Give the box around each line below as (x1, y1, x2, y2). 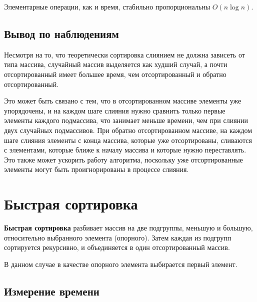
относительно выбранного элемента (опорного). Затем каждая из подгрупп (4, 232, 231, 242)
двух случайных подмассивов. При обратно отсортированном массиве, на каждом (4, 124, 252, 135)
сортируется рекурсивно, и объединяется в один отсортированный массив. (4, 242, 230, 252)
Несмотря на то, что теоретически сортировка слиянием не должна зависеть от (4, 49, 245, 59)
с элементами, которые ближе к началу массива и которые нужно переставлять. (4, 144, 246, 155)
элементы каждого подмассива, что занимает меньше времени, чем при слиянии (4, 115, 248, 125)
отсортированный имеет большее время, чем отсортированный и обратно (4, 68, 226, 79)
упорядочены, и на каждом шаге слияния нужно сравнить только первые (4, 105, 225, 115)
